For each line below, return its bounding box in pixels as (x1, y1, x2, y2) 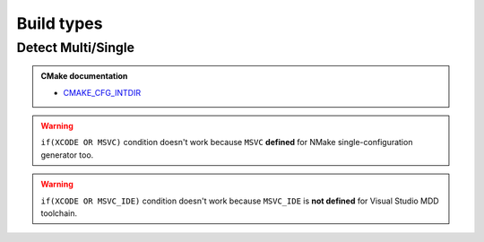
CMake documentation (40, 71, 128, 82)
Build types (16, 13, 103, 33)
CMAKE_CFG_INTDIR (63, 87, 142, 98)
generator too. (40, 149, 94, 160)
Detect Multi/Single (16, 39, 134, 56)
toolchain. (40, 207, 78, 219)
